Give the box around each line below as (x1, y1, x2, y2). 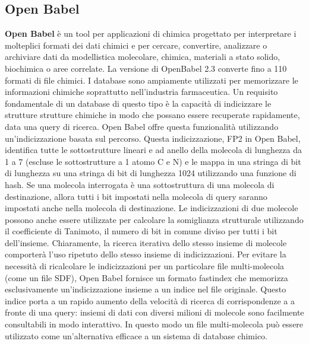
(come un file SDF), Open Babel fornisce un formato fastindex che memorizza (5, 271, 288, 284)
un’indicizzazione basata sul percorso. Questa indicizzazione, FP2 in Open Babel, (5, 132, 301, 144)
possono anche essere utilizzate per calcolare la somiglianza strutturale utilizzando (5, 213, 304, 225)
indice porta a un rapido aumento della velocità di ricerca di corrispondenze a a (5, 294, 295, 307)
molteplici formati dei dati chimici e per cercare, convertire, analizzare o (5, 39, 267, 51)
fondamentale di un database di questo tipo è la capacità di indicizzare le (5, 97, 272, 109)
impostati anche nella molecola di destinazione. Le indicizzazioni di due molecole (5, 202, 298, 214)
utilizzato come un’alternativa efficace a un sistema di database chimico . (5, 329, 268, 342)
